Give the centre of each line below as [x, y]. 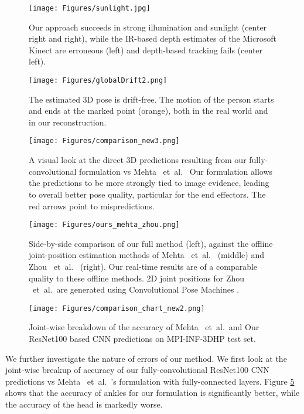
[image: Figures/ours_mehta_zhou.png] [104, 225]
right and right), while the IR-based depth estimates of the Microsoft [153, 38]
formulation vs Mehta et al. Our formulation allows [176, 171]
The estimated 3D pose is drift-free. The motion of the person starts [151, 99]
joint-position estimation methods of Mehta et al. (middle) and [146, 255]
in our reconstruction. [68, 122]
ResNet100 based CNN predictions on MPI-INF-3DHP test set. [142, 338]
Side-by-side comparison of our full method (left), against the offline [151, 243]
